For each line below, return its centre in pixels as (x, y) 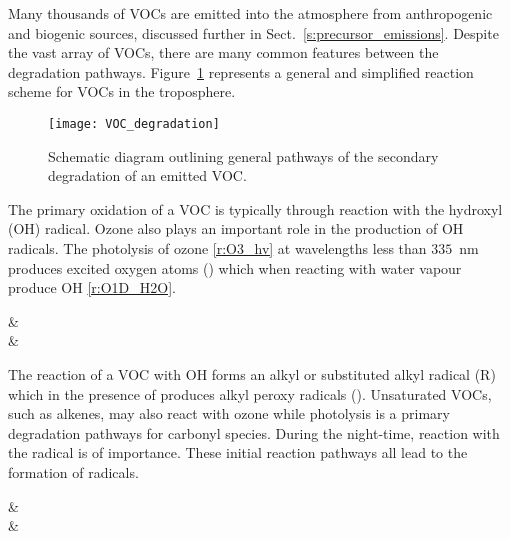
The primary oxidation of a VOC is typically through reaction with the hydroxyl (255, 208)
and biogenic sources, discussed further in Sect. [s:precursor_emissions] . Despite (253, 32)
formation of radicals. (73, 471)
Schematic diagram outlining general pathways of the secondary (243, 155)
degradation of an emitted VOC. (147, 175)
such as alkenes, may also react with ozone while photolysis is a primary (229, 413)
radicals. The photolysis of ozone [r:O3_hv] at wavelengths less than (217, 248)
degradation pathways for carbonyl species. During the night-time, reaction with (254, 432)
